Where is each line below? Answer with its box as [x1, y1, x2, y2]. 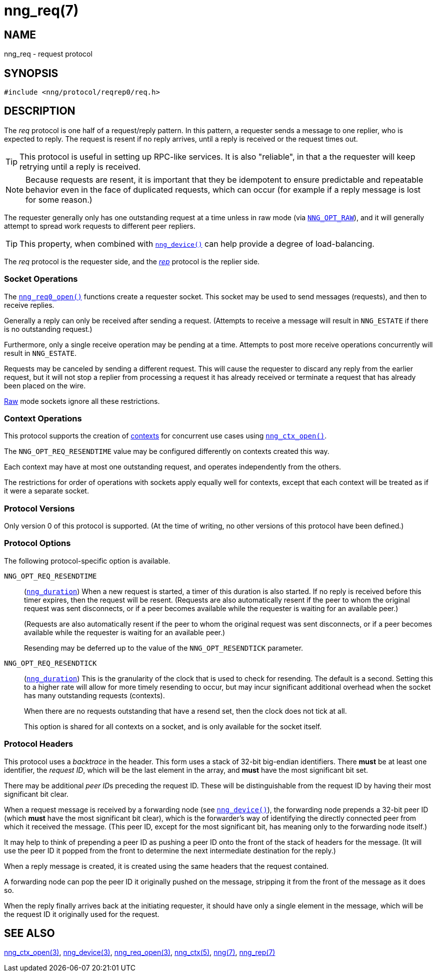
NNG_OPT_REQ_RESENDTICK [4, 659, 97, 667]
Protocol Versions [4, 503, 75, 514]
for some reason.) [25, 194, 92, 205]
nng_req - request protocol [4, 50, 92, 59]
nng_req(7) [4, 2, 79, 19]
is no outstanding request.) [4, 324, 92, 333]
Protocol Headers [4, 739, 73, 749]
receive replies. [4, 300, 54, 309]
